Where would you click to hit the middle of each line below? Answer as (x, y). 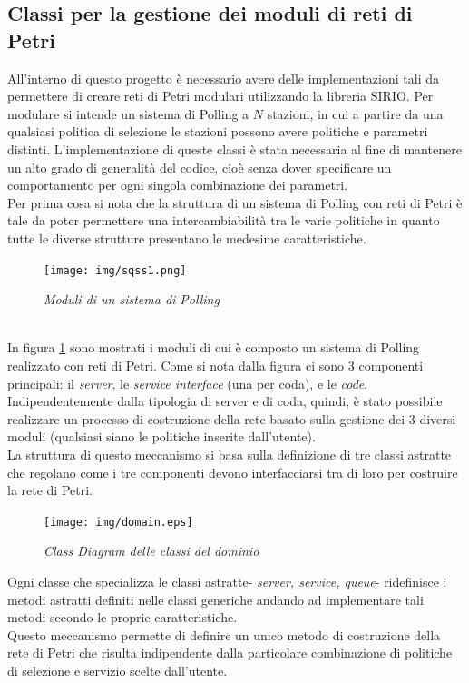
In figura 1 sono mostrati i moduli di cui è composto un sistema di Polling (214, 347)
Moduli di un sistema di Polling (132, 299)
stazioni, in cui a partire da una (355, 113)
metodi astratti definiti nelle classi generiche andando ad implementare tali (215, 599)
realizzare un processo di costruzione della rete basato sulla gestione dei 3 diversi (232, 418)
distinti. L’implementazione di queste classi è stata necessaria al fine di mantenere (234, 148)
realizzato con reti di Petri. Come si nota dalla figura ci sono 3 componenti (215, 365)
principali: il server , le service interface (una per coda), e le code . (188, 383)
